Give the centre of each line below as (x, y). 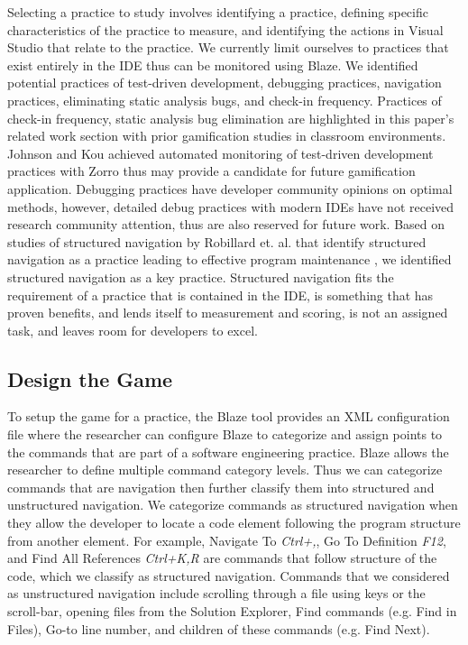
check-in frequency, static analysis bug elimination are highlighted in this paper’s (231, 118)
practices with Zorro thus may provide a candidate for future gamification (211, 171)
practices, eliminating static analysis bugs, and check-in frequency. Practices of (225, 100)
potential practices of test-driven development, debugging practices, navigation (225, 83)
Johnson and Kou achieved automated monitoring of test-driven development (220, 153)
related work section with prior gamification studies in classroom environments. (227, 136)
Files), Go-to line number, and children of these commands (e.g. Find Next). (219, 628)
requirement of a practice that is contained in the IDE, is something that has (220, 295)
